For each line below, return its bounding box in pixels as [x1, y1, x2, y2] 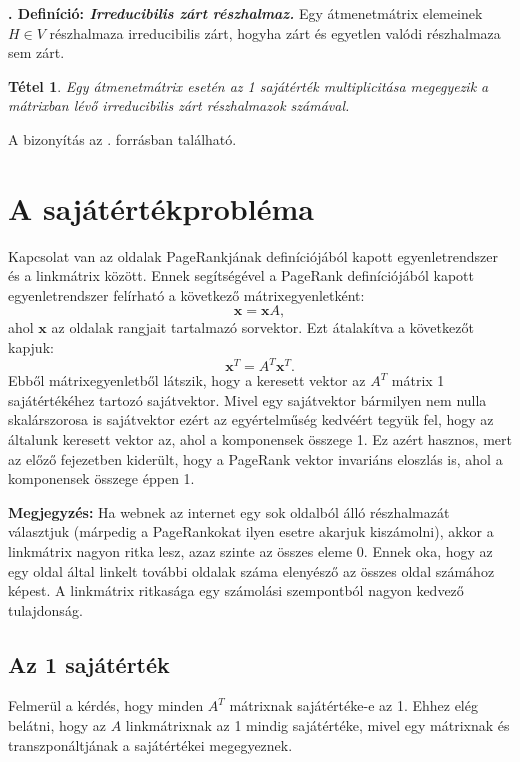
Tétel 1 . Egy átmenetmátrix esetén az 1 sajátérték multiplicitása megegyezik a [8, 75, 489, 96]
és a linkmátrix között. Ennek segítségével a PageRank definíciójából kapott [8, 265, 474, 286]
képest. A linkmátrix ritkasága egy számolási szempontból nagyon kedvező [8, 580, 464, 601]
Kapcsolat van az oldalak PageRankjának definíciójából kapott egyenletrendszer [8, 245, 498, 266]
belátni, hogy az [8, 715, 107, 736]
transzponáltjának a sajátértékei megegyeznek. [8, 734, 293, 755]
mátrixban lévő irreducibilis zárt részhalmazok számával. [8, 95, 350, 116]
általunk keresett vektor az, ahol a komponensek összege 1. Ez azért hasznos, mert [8, 428, 512, 449]
